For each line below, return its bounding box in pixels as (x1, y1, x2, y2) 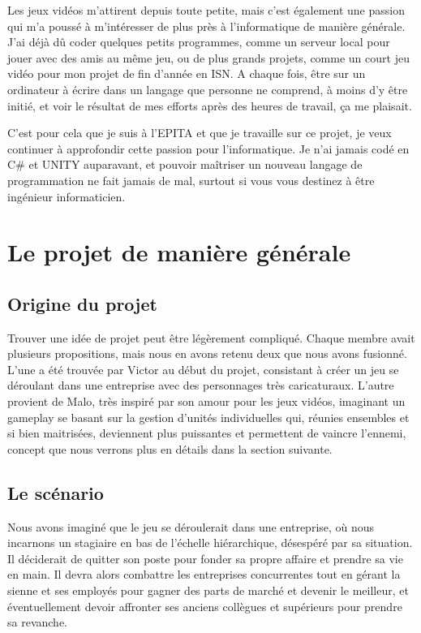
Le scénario (7, 480, 104, 505)
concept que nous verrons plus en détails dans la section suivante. (7, 440, 333, 457)
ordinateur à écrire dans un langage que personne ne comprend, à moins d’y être (7, 80, 408, 97)
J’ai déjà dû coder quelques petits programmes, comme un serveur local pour (7, 33, 390, 50)
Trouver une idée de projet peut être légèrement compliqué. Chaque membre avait (7, 329, 415, 346)
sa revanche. (7, 614, 67, 631)
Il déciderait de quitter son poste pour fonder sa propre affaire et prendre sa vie (7, 549, 403, 566)
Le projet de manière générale (7, 235, 351, 269)
